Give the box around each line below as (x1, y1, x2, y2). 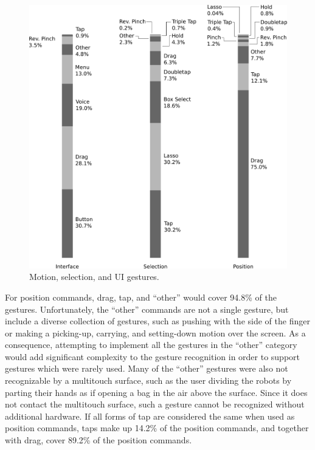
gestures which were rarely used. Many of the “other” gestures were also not (5, 362, 288, 375)
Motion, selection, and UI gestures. (29, 270, 159, 283)
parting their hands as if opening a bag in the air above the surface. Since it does (5, 386, 308, 398)
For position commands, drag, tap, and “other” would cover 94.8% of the (5, 290, 277, 303)
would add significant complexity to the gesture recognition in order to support (5, 350, 300, 363)
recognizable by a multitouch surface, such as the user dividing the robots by (5, 374, 292, 387)
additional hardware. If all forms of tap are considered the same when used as (5, 409, 295, 422)
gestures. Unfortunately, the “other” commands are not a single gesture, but (5, 302, 289, 315)
